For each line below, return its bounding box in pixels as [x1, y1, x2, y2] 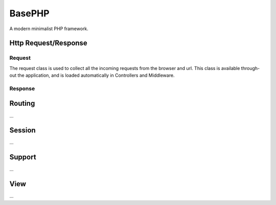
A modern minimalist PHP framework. [9, 26, 89, 32]
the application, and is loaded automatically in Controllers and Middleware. [17, 72, 175, 79]
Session [9, 126, 36, 135]
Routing [9, 99, 35, 108]
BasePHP [9, 8, 50, 19]
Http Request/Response [9, 39, 88, 48]
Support [9, 153, 36, 162]
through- [241, 65, 260, 71]
